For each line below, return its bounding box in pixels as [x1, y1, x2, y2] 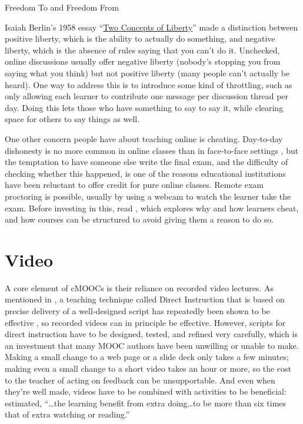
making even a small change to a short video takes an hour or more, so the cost [5, 362, 291, 374]
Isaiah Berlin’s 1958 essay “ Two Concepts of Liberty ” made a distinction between [5, 21, 298, 33]
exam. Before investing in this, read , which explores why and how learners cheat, [5, 201, 299, 214]
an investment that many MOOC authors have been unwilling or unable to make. [5, 339, 299, 351]
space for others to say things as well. [5, 113, 140, 125]
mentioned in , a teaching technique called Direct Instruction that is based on [5, 293, 285, 305]
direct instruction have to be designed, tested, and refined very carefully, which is [5, 328, 298, 340]
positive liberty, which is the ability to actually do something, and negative [5, 32, 275, 45]
